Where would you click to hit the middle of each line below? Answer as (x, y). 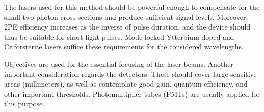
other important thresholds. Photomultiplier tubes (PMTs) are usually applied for (132, 93)
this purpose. (24, 104)
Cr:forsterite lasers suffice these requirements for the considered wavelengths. (124, 47)
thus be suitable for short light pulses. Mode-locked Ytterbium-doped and (119, 36)
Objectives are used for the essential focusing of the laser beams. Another (119, 63)
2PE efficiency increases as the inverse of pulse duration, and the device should (127, 27)
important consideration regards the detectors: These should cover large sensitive (130, 74)
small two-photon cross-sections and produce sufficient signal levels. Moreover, (126, 17)
